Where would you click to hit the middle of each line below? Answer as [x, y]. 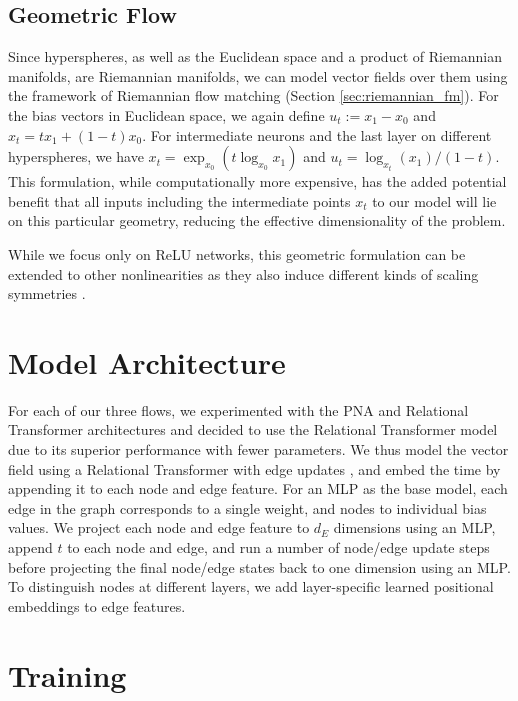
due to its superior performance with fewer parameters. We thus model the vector [258, 449]
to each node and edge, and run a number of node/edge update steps [278, 547]
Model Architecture [147, 361]
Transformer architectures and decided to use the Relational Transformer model [253, 429]
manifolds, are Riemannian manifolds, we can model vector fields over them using [258, 75]
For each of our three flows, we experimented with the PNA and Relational [238, 409]
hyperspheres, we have [76, 156]
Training [67, 674]
